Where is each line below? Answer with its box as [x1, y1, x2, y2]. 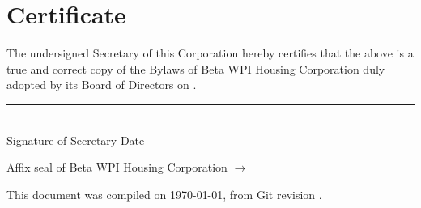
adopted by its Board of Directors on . [6, 76, 197, 93]
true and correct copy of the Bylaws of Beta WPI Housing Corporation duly [6, 60, 385, 77]
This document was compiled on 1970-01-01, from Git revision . [6, 185, 322, 202]
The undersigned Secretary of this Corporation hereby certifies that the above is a [6, 45, 414, 62]
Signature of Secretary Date [6, 131, 145, 148]
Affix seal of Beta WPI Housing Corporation [6, 159, 228, 176]
